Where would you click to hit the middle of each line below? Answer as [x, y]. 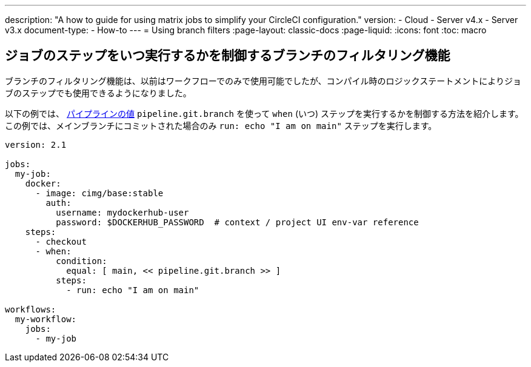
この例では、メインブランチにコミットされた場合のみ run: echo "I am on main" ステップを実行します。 [221, 125]
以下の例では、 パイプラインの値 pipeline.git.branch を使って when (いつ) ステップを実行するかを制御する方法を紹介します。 [264, 113]
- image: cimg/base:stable [99, 193]
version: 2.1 [36, 144]
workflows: [31, 309]
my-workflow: [46, 319]
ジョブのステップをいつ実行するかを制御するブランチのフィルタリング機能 [228, 56]
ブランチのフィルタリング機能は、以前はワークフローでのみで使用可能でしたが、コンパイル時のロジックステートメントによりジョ [263, 81]
